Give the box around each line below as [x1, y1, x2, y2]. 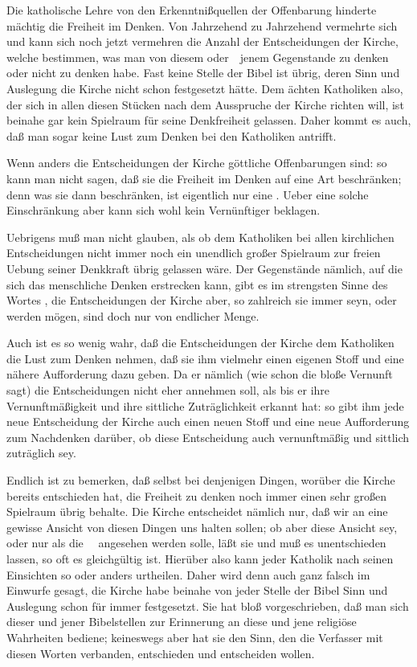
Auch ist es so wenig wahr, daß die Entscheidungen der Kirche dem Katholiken [6, 334, 395, 351]
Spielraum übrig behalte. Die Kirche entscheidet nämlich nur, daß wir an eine [6, 503, 388, 520]
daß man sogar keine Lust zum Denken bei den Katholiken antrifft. [6, 127, 337, 144]
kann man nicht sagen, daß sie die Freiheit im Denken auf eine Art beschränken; [6, 170, 402, 186]
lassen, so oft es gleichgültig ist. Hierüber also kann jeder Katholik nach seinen [6, 550, 394, 567]
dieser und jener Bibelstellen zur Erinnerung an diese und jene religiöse [6, 613, 357, 630]
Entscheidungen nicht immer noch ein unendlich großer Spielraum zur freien [6, 244, 381, 261]
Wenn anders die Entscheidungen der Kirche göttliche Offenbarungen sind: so [6, 154, 387, 171]
